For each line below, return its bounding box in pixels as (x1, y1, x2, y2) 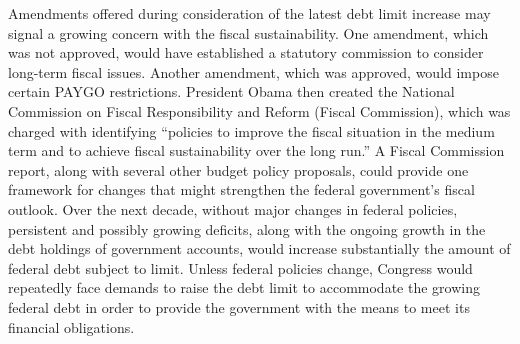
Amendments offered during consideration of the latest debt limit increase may (8, 3, 491, 23)
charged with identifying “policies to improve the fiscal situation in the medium (8, 120, 495, 141)
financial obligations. (8, 316, 135, 337)
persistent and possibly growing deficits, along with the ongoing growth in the (8, 218, 486, 239)
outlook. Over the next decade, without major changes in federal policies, (8, 198, 458, 219)
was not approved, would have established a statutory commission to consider (8, 42, 484, 63)
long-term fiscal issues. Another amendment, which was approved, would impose (8, 61, 499, 82)
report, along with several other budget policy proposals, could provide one (8, 159, 469, 180)
